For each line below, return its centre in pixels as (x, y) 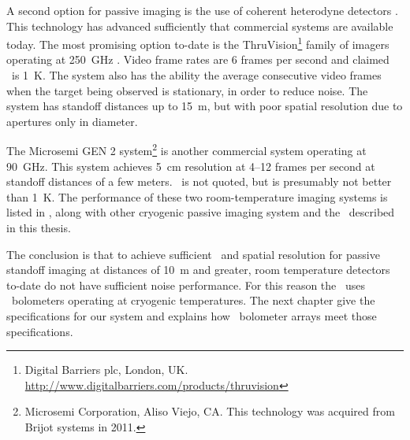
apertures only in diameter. (72, 121)
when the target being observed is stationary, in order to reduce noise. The (187, 90)
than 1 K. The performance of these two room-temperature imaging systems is (197, 196)
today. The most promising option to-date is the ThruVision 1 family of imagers (198, 43)
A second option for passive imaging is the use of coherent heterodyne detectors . (202, 10)
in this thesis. (39, 228)
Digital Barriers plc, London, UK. (106, 370)
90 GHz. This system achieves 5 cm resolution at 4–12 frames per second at (191, 166)
